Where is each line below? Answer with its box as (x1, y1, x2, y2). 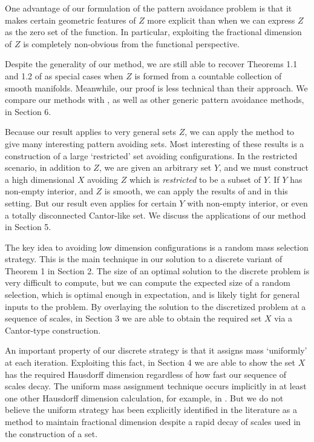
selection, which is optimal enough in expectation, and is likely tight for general (5, 288, 300, 301)
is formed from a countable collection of (134, 69, 282, 82)
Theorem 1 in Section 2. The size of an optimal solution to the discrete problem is (5, 264, 310, 277)
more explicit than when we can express (147, 13, 295, 26)
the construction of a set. (5, 427, 98, 440)
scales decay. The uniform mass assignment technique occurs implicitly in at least (5, 380, 307, 392)
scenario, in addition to (5, 161, 91, 174)
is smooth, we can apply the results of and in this (104, 185, 288, 197)
